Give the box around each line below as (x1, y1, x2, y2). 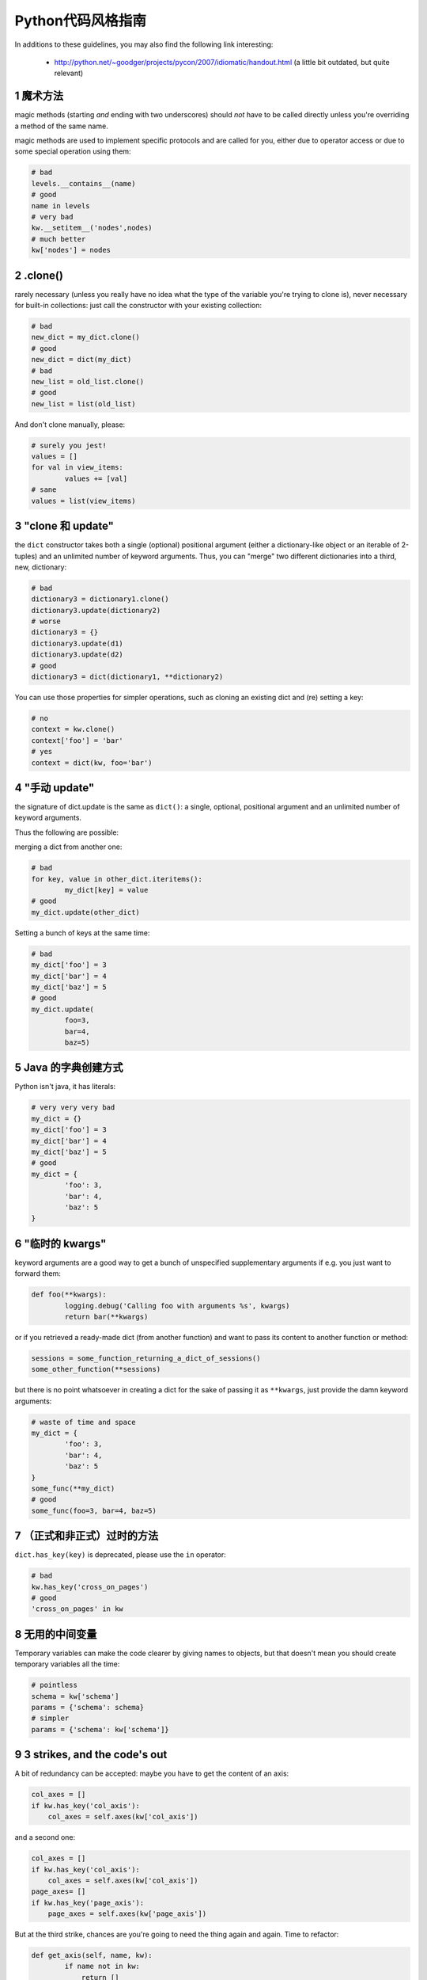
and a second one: (14, 1833, 76, 1842)
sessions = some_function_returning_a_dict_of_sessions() (31, 1354, 261, 1362)
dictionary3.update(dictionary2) (31, 606, 161, 615)
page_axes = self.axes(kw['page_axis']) (47, 1910, 207, 1918)
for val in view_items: (31, 463, 124, 472)
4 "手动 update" (14, 781, 95, 794)
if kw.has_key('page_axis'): (31, 1898, 145, 1907)
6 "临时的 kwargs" (14, 1236, 107, 1251)
